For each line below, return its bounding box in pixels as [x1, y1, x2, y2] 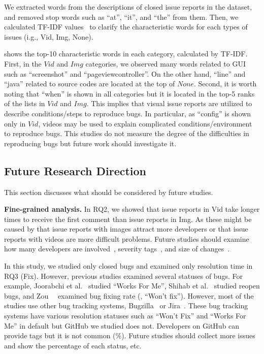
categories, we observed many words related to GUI [85, 58, 246, 69]
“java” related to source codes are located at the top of [4, 78, 175, 89]
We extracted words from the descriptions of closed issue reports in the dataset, [4, 2, 252, 12]
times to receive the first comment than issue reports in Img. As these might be [4, 213, 252, 224]
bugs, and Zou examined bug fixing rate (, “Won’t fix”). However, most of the [4, 290, 254, 301]
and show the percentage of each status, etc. [4, 340, 142, 350]
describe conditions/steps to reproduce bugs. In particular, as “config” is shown [4, 108, 251, 118]
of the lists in [4, 98, 45, 109]
